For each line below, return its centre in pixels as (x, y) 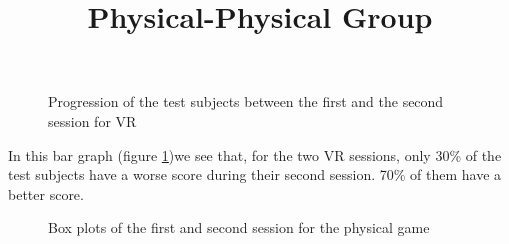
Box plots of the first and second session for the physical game (239, 227)
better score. (46, 193)
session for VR (92, 120)
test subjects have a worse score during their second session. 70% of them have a (255, 174)
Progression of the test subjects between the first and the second (246, 101)
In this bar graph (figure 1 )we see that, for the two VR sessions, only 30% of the (255, 154)
